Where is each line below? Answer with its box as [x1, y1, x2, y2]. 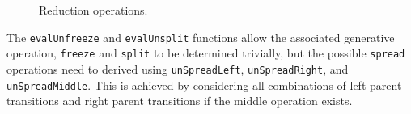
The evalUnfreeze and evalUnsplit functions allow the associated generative [6, 28, 395, 45]
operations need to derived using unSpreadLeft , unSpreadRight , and [6, 60, 349, 77]
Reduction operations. [39, 2, 148, 18]
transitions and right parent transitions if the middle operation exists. [6, 92, 353, 109]
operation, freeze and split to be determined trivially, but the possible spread [6, 44, 405, 61]
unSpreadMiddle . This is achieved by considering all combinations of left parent [6, 76, 402, 93]
